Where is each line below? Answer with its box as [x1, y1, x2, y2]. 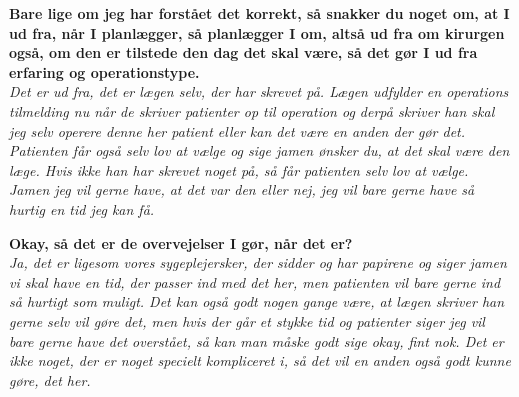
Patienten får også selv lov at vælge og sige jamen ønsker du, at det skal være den [9, 140, 510, 161]
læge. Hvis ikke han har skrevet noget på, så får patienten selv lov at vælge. [9, 159, 469, 180]
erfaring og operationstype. [9, 61, 200, 82]
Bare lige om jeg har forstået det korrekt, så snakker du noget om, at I [9, 3, 510, 23]
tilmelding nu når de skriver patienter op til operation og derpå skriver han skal [9, 100, 495, 121]
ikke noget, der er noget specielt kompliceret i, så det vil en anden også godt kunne [9, 350, 511, 371]
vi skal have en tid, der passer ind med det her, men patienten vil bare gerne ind [9, 271, 501, 292]
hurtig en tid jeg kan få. [9, 198, 155, 219]
